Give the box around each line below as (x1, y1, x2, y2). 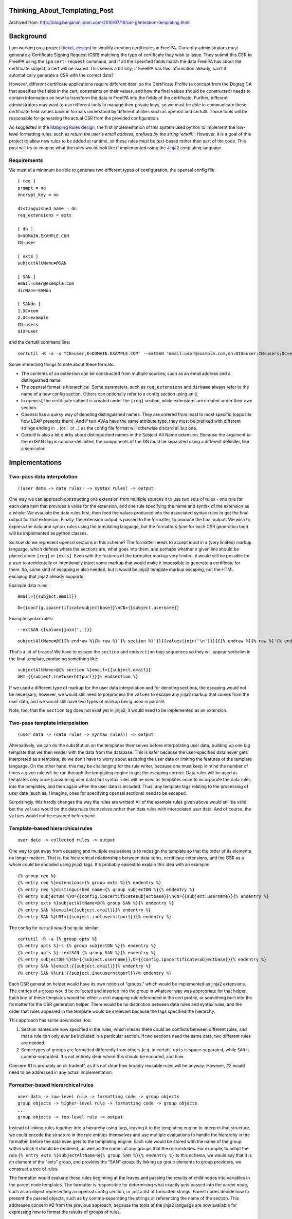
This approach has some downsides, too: (9, 1017, 92, 1023)
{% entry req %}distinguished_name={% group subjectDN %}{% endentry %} (18, 886, 195, 892)
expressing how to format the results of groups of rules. (9, 1209, 121, 1215)
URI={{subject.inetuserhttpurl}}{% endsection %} (18, 674, 139, 680)
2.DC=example (18, 315, 49, 320)
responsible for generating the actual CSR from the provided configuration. (9, 115, 160, 121)
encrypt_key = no (18, 192, 59, 197)
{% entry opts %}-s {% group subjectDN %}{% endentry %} (18, 943, 157, 948)
